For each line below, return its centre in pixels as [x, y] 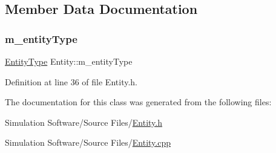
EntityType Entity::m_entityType [69, 61]
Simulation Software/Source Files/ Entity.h [84, 122]
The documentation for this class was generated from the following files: [138, 102]
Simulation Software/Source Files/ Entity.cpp [88, 142]
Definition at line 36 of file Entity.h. [71, 81]
